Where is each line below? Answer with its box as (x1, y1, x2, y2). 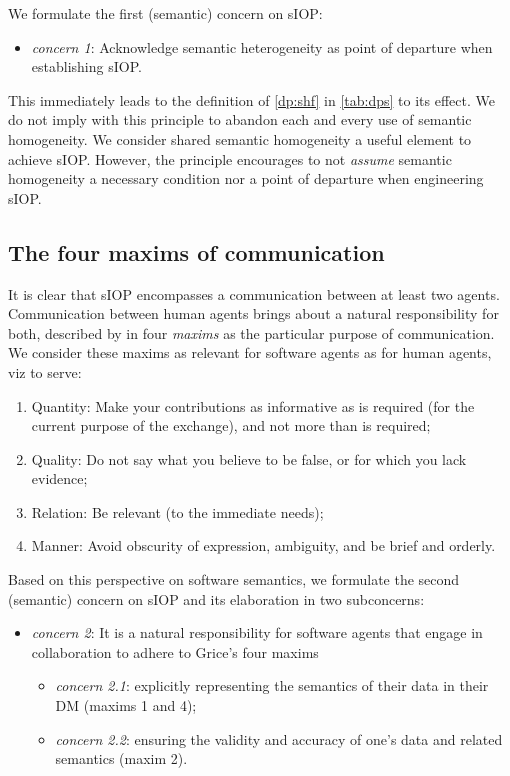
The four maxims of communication (8, 236, 385, 267)
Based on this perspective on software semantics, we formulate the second (8, 569, 460, 590)
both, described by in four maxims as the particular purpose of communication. (8, 322, 495, 343)
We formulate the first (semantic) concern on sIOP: (8, 3, 323, 23)
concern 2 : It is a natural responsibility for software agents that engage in (31, 622, 483, 643)
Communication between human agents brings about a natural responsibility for (8, 303, 499, 324)
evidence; (31, 468, 88, 489)
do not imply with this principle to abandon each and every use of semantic (8, 109, 472, 130)
